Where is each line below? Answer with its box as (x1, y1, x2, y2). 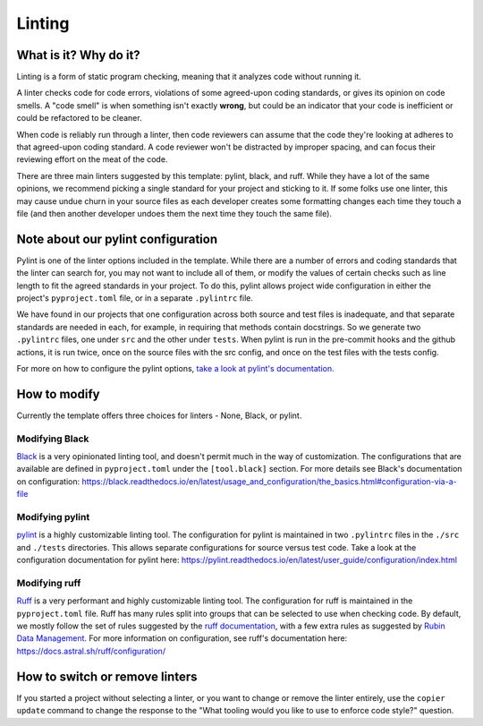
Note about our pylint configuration (16, 231, 218, 246)
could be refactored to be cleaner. (16, 113, 142, 124)
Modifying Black (16, 432, 89, 445)
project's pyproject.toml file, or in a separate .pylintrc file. (16, 293, 254, 303)
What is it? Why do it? (16, 47, 140, 63)
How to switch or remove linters (16, 669, 198, 684)
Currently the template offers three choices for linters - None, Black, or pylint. (16, 410, 302, 421)
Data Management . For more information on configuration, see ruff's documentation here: (16, 633, 348, 644)
